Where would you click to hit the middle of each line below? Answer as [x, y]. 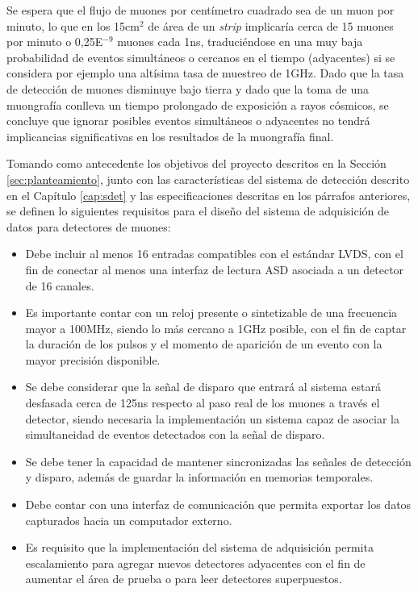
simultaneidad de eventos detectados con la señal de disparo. [175, 434]
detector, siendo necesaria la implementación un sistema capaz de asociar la [213, 418]
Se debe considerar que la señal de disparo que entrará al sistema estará [203, 387]
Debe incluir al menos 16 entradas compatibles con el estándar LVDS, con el [214, 254]
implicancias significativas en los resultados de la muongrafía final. [170, 136]
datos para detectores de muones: [89, 226]
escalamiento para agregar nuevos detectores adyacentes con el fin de [195, 563]
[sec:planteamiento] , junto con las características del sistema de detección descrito [208, 179]
